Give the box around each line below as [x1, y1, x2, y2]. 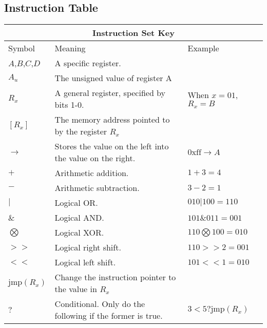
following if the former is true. [54, 310, 163, 322]
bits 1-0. [54, 99, 84, 111]
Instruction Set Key [92, 27, 175, 39]
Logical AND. [54, 211, 104, 224]
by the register [54, 125, 107, 138]
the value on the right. [54, 152, 136, 164]
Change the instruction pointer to [54, 271, 176, 283]
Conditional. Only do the [54, 298, 145, 310]
